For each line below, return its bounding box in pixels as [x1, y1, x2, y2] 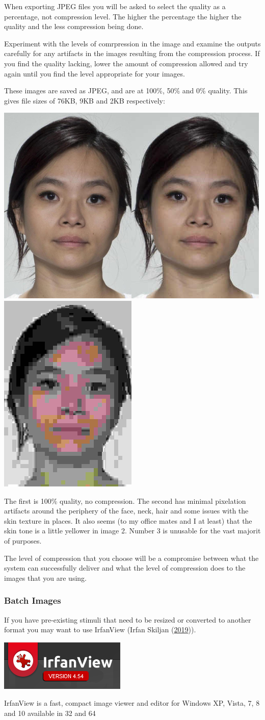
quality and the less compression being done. [4, 21, 144, 32]
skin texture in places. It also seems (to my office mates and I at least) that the [4, 515, 252, 526]
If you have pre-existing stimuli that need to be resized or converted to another [4, 614, 251, 625]
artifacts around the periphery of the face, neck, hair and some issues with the [4, 505, 249, 516]
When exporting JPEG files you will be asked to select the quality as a [4, 1, 226, 11]
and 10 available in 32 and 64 [4, 707, 96, 718]
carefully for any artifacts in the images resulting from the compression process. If [4, 48, 260, 59]
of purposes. [4, 535, 42, 546]
